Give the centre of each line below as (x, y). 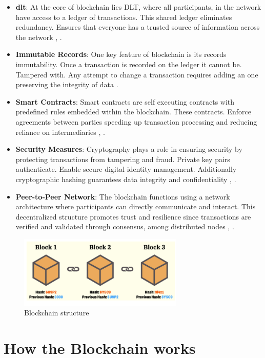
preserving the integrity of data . (67, 84)
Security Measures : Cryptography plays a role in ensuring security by (129, 149)
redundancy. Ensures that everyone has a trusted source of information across (138, 27)
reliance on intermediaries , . (60, 132)
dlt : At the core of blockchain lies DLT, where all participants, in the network (138, 7)
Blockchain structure (57, 313)
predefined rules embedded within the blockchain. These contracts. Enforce (133, 112)
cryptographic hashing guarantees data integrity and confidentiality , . (126, 179)
